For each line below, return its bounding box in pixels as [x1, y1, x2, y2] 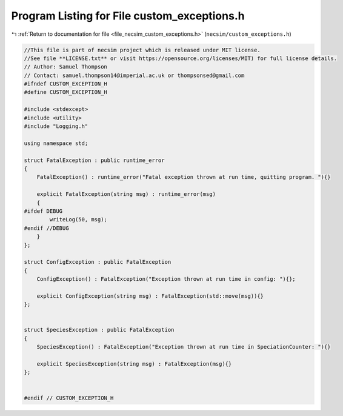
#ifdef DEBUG [24, 207, 63, 215]
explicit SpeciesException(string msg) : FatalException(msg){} [36, 360, 232, 367]
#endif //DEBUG [24, 224, 69, 232]
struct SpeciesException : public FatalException [24, 326, 175, 334]
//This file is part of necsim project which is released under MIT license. [24, 46, 261, 53]
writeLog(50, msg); [49, 216, 107, 223]
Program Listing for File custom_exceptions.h [11, 9, 245, 22]
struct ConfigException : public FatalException [24, 258, 171, 266]
